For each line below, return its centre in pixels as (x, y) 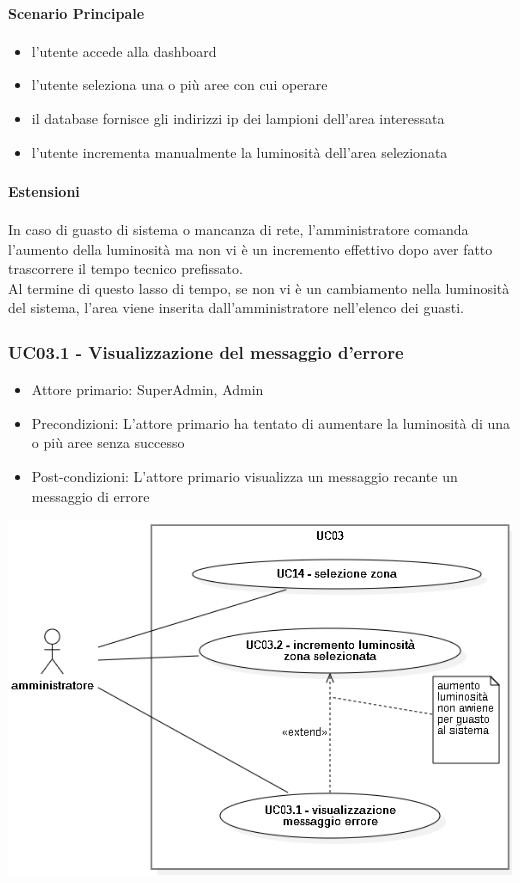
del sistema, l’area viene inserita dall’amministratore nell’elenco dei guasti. (236, 307)
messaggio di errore (90, 495)
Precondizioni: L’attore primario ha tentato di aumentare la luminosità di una (271, 422)
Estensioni (44, 190)
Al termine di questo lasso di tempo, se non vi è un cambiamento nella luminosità (259, 287)
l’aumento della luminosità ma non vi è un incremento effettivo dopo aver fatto (250, 248)
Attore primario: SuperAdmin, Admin (147, 389)
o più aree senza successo (108, 442)
